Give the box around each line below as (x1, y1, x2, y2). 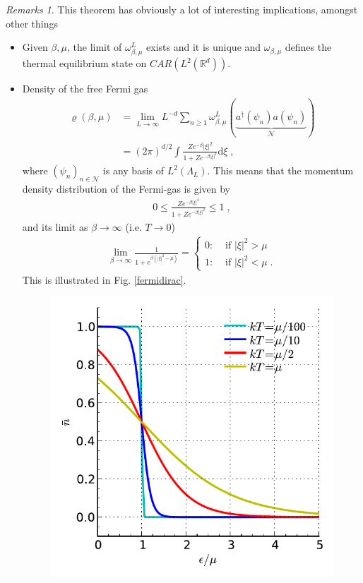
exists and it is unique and (146, 40, 261, 54)
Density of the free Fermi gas (22, 81, 148, 96)
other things (6, 16, 59, 30)
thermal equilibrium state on (22, 56, 147, 71)
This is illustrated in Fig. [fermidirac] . (22, 272, 186, 287)
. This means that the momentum (207, 163, 354, 178)
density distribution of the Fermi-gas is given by (22, 181, 231, 196)
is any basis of (102, 163, 165, 178)
